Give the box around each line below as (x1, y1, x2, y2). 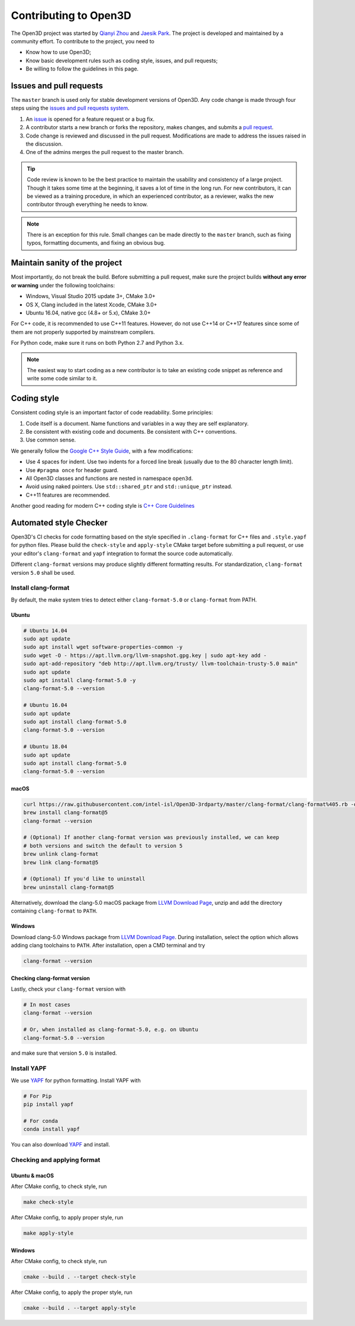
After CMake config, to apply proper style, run (11, 1214, 124, 1221)
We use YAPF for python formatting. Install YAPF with (11, 1077, 141, 1084)
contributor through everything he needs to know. (27, 201, 148, 208)
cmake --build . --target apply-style (23, 1305, 136, 1311)
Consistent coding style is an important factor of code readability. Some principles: (11, 409, 213, 416)
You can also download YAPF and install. (11, 1141, 111, 1148)
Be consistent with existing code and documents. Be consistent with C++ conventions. (25, 428, 237, 435)
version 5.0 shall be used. (11, 569, 76, 576)
